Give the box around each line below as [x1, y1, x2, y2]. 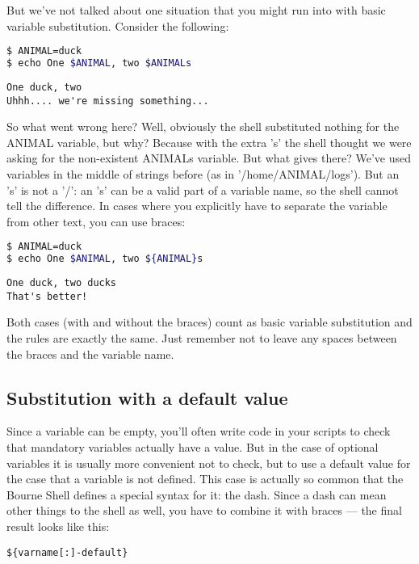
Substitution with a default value [6, 385, 288, 410]
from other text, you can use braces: [6, 213, 186, 229]
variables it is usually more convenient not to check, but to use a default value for [6, 454, 411, 471]
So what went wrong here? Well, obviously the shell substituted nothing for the [6, 118, 400, 135]
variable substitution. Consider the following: [6, 17, 229, 34]
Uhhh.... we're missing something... [6, 95, 209, 107]
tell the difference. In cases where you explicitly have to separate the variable [6, 197, 388, 214]
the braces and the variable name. [6, 345, 174, 362]
